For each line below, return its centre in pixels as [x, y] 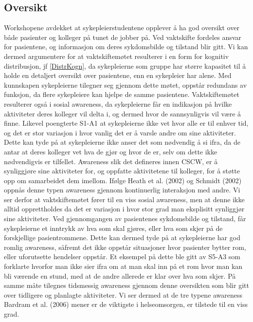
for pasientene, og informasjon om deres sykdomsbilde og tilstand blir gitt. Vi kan [126, 47]
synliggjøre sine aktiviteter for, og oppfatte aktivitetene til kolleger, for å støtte [122, 171]
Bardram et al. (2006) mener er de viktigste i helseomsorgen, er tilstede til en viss [126, 304]
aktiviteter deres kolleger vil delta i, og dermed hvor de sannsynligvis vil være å [123, 113]
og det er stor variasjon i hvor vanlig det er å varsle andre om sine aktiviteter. [120, 132]
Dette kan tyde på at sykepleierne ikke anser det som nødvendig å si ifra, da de [122, 142]
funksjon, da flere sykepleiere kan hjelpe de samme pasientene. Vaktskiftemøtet [122, 94]
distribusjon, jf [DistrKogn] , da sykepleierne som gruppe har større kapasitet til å [125, 66]
